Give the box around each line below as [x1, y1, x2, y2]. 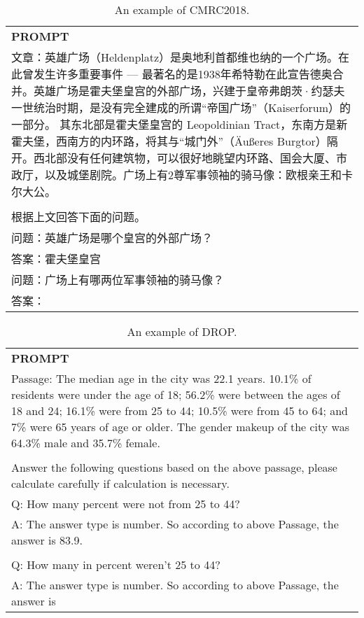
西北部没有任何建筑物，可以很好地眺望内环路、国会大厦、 [34, 150, 337, 166]
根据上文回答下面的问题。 [11, 209, 146, 225]
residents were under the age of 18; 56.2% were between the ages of [11, 386, 340, 402]
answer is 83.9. [11, 532, 83, 548]
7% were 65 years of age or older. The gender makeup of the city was [11, 419, 349, 435]
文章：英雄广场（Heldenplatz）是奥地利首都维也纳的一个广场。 [11, 49, 339, 65]
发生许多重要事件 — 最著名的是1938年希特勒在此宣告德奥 [34, 66, 332, 82]
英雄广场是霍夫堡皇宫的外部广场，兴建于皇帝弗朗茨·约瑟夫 [34, 83, 345, 99]
